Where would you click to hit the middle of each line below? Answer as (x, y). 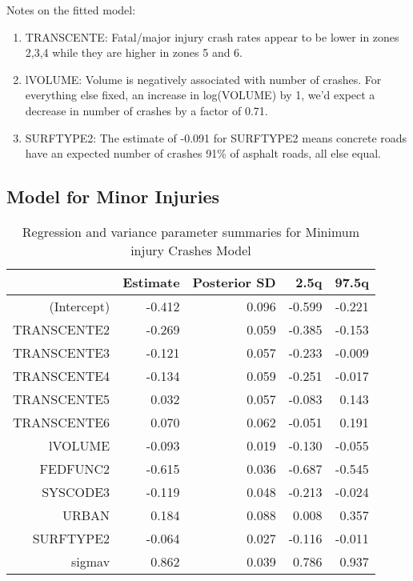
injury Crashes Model (191, 250)
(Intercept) (80, 306)
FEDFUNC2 (75, 468)
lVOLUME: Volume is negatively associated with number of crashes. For (203, 79)
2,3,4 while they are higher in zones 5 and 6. (134, 52)
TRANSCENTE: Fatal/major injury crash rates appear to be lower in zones (212, 36)
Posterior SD (234, 282)
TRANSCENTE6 (62, 422)
